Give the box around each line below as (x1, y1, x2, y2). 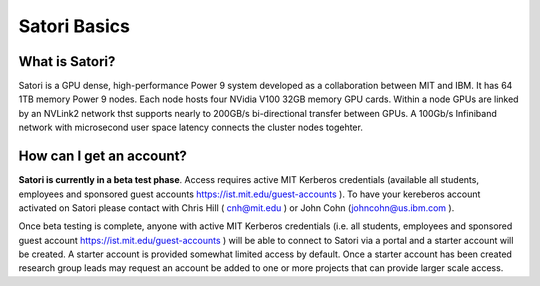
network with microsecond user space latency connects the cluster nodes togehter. (18, 121, 364, 134)
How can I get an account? (18, 148, 187, 165)
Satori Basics (18, 15, 130, 37)
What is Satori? (18, 53, 116, 70)
